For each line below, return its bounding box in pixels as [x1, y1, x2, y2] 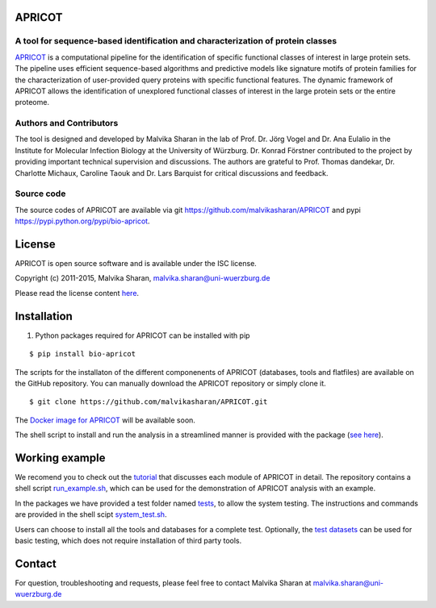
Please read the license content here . [15, 288, 140, 298]
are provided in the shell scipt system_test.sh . [15, 510, 167, 519]
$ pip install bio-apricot [29, 349, 136, 359]
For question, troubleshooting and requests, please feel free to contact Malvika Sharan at [15, 577, 312, 588]
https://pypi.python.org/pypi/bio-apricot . [15, 216, 150, 226]
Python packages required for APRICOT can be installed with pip [35, 331, 250, 340]
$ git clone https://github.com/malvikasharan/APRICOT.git [29, 398, 268, 406]
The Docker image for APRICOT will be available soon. [15, 415, 195, 425]
